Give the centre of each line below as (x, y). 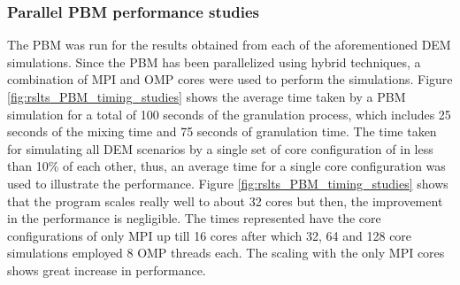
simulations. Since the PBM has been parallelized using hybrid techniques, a (214, 62)
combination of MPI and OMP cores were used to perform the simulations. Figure (230, 79)
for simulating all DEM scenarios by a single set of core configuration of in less (220, 148)
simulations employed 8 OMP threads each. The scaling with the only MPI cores (226, 253)
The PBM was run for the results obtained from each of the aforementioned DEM (229, 45)
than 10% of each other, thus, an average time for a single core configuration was (226, 166)
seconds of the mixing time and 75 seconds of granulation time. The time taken (222, 131)
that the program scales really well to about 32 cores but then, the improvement (225, 200)
